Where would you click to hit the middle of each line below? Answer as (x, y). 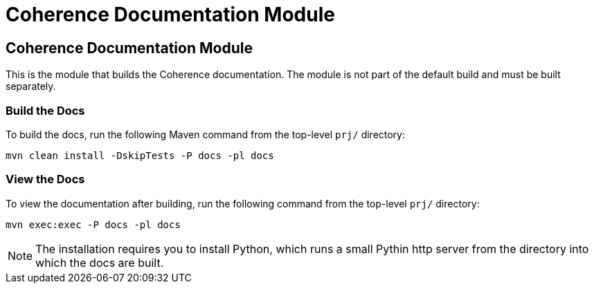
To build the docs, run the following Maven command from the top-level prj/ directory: (206, 134)
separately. (31, 86)
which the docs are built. (100, 262)
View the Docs (45, 179)
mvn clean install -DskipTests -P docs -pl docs (140, 155)
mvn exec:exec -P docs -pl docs (93, 224)
